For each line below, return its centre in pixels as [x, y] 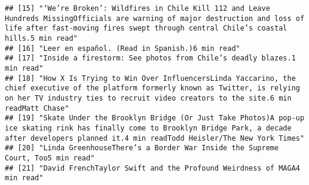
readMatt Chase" [37, 108]
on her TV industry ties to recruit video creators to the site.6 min [148, 98]
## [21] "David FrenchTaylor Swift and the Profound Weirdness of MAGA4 [152, 168]
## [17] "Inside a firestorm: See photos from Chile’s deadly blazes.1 [150, 58]
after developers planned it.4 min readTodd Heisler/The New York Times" [155, 138]
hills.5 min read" [41, 38]
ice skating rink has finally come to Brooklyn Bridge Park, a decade [148, 128]
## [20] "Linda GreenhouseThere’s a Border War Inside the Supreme [142, 148]
